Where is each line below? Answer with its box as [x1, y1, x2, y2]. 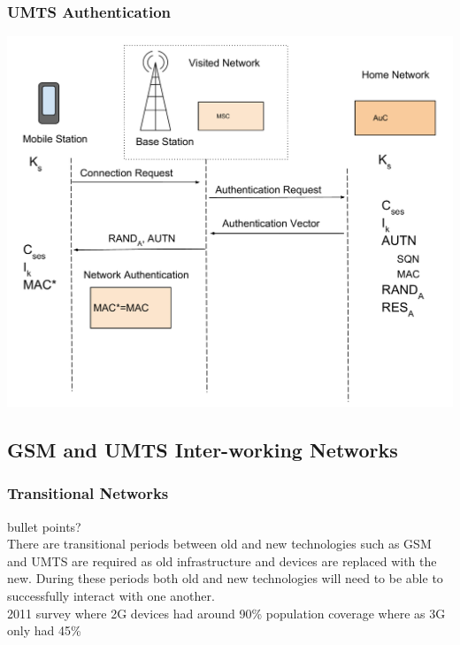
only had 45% [7, 621, 81, 640]
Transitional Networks [7, 482, 169, 504]
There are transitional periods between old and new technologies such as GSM [7, 534, 432, 553]
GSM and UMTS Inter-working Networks [7, 436, 398, 464]
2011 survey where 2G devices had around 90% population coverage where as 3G [7, 603, 446, 622]
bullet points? [7, 517, 81, 535]
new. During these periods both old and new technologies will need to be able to [7, 569, 443, 587]
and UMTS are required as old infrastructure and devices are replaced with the [7, 551, 437, 570]
